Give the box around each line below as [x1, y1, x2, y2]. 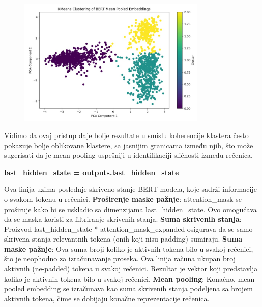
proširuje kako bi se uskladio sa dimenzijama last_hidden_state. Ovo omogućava [4, 203, 257, 214]
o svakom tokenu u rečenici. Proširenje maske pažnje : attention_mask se [4, 193, 242, 204]
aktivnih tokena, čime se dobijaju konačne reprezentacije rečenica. [4, 293, 210, 303]
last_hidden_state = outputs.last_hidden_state [4, 166, 179, 177]
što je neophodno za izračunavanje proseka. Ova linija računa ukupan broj [4, 253, 236, 264]
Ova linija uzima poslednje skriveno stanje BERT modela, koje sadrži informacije [4, 184, 257, 194]
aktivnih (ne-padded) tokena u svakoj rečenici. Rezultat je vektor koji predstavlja [4, 263, 258, 274]
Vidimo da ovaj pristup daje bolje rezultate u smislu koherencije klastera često [4, 129, 249, 140]
